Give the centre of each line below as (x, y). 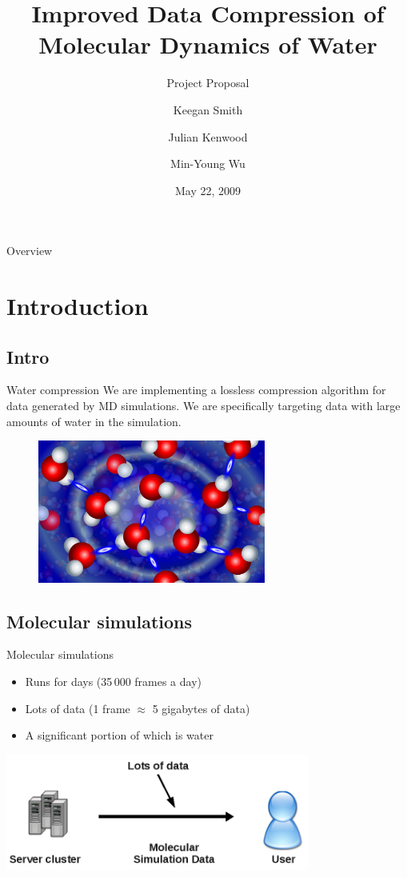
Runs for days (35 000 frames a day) (114, 682)
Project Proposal (208, 83)
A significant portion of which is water (119, 735)
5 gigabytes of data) (201, 708)
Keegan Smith (208, 109)
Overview (30, 251)
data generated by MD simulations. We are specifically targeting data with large (203, 406)
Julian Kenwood (208, 136)
